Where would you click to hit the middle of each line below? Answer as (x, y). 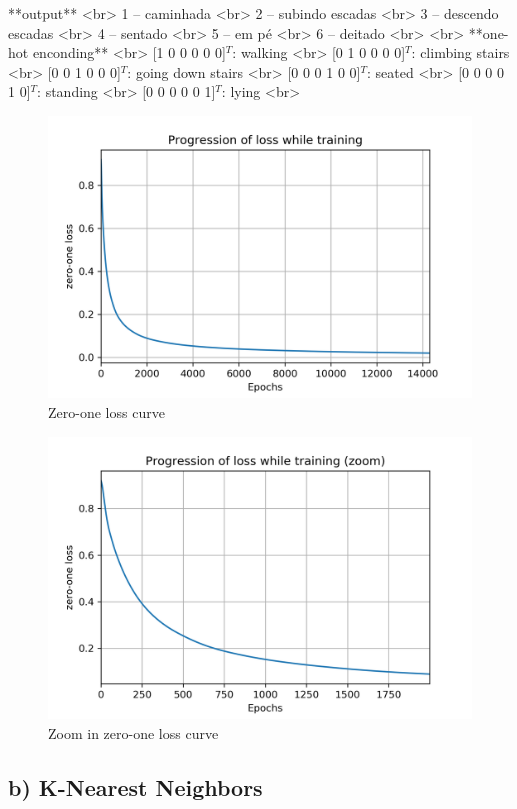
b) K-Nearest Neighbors (135, 786)
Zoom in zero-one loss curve (133, 732)
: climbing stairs (460, 52)
